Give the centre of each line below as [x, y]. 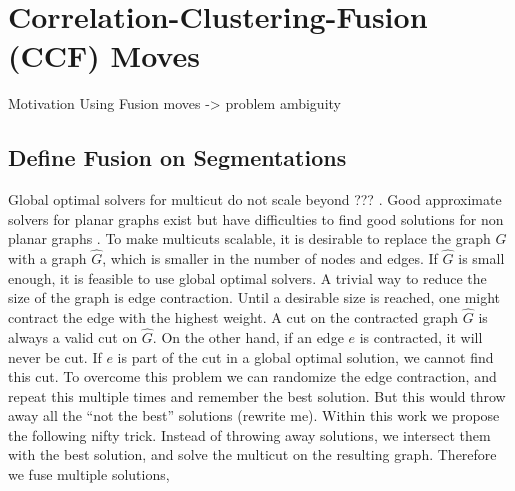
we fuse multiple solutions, [89, 474]
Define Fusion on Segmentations [177, 157]
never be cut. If [55, 356]
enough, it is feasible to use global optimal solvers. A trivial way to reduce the [247, 277]
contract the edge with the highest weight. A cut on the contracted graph [233, 317]
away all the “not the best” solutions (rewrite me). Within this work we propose [254, 415]
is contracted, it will [421, 336]
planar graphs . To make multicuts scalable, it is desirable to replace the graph [249, 238]
